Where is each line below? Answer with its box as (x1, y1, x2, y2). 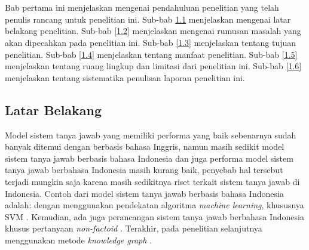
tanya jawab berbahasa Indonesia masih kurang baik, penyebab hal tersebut (5, 163, 283, 176)
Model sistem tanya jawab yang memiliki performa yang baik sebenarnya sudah (5, 128, 296, 141)
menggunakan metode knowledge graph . (5, 233, 152, 246)
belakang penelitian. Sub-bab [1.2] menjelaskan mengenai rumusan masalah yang (5, 24, 301, 37)
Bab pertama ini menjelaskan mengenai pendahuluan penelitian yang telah (5, 1, 279, 14)
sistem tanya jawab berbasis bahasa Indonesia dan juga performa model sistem (5, 152, 293, 164)
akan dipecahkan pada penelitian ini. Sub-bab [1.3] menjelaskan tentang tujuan (5, 36, 296, 48)
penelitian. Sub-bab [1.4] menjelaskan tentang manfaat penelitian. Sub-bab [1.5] (5, 48, 298, 60)
